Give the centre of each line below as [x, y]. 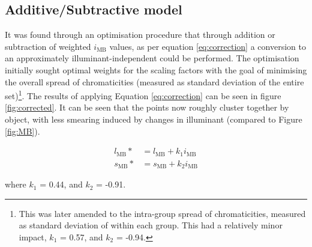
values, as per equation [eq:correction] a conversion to [208, 46]
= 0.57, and [82, 236]
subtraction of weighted [48, 46]
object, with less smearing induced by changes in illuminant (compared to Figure [154, 119]
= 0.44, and [61, 184]
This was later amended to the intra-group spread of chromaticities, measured [162, 213]
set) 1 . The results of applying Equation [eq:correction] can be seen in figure [143, 95]
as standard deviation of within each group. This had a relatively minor [151, 225]
